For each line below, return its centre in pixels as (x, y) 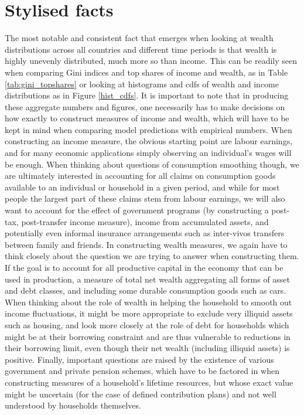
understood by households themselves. (73, 405)
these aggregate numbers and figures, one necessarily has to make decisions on (145, 106)
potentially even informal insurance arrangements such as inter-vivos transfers (145, 233)
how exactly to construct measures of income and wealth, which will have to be (147, 118)
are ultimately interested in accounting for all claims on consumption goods (140, 176)
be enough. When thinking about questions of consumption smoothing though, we (152, 164)
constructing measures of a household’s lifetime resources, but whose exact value (149, 382)
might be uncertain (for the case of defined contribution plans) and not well (141, 394)
